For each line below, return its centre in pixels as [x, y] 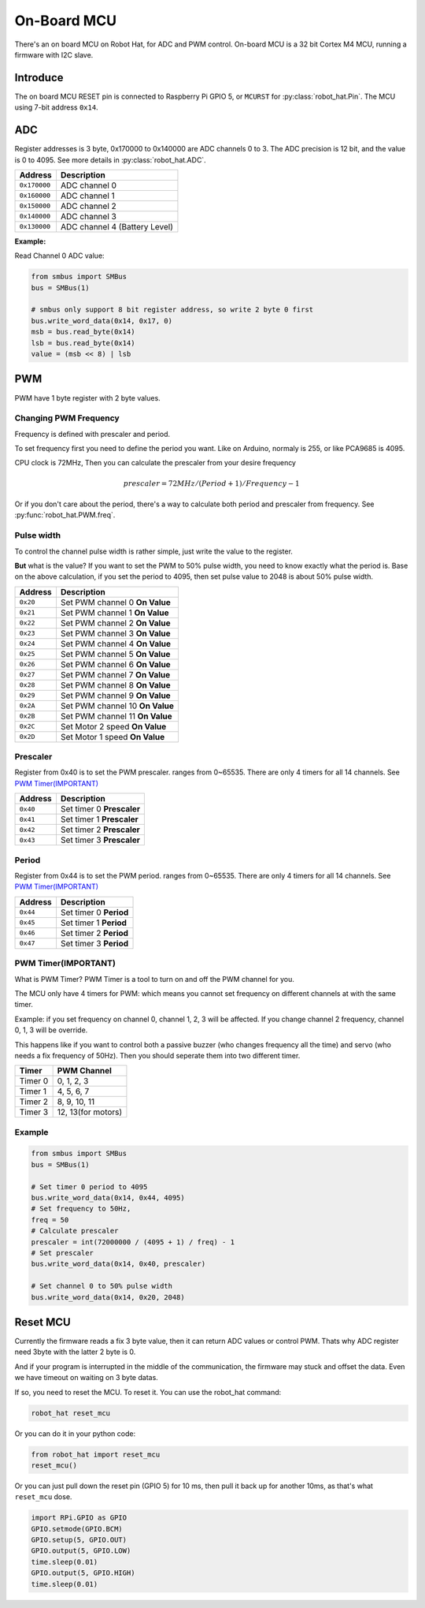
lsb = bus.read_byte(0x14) [83, 343]
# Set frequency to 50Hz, [81, 1209]
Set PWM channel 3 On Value [115, 633]
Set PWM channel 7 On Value [115, 674]
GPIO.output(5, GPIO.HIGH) [83, 1573]
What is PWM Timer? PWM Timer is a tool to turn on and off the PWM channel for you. [155, 979]
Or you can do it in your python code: [75, 1433]
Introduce [39, 78]
